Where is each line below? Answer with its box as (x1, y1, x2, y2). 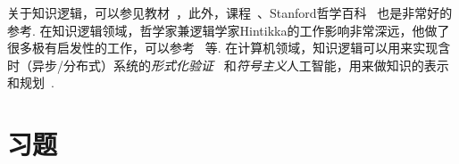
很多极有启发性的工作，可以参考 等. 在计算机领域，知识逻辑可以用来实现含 (7, 38, 451, 57)
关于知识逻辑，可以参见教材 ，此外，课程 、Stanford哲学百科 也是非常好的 (7, 4, 453, 21)
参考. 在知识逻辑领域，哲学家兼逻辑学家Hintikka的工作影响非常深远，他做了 (7, 20, 450, 39)
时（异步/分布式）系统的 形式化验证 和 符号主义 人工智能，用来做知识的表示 (7, 55, 449, 74)
